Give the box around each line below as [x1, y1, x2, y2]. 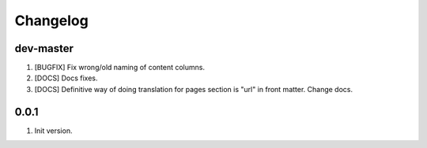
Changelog [14, 12, 89, 29]
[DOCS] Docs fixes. [34, 73, 98, 83]
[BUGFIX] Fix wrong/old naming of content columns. [34, 63, 206, 72]
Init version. [34, 126, 73, 135]
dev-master [14, 42, 74, 55]
